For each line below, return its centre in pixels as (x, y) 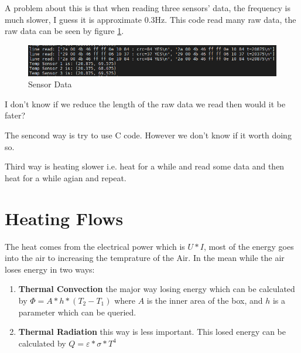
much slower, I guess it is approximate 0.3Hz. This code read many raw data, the (150, 19)
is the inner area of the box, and (205, 300)
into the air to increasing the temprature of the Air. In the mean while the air (145, 258)
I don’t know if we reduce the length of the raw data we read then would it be (145, 103)
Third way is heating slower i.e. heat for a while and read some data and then (145, 166)
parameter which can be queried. (77, 312)
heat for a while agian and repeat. (66, 177)
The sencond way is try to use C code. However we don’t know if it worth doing (148, 135)
